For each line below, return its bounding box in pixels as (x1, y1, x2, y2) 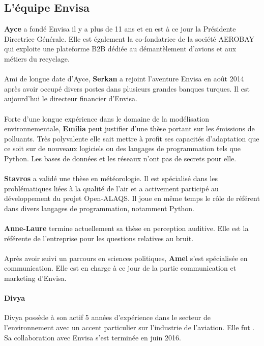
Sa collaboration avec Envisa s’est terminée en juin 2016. (4, 332, 181, 342)
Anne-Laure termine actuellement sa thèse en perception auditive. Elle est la (4, 223, 249, 234)
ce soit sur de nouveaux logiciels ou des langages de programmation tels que (4, 143, 241, 154)
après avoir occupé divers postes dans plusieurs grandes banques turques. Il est (4, 83, 250, 94)
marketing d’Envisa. (4, 273, 67, 283)
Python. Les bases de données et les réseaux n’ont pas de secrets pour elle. (4, 153, 237, 163)
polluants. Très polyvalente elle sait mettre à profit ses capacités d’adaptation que (4, 133, 259, 143)
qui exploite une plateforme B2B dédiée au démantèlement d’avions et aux (4, 43, 237, 54)
